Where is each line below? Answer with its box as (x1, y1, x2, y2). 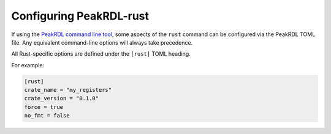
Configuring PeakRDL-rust (11, 9, 150, 23)
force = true (24, 103, 64, 110)
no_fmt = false (24, 112, 70, 119)
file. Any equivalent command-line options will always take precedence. (11, 39, 193, 46)
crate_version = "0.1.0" (24, 95, 99, 102)
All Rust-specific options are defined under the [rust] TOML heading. (11, 50, 191, 58)
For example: (11, 61, 45, 69)
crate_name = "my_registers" (24, 86, 112, 94)
